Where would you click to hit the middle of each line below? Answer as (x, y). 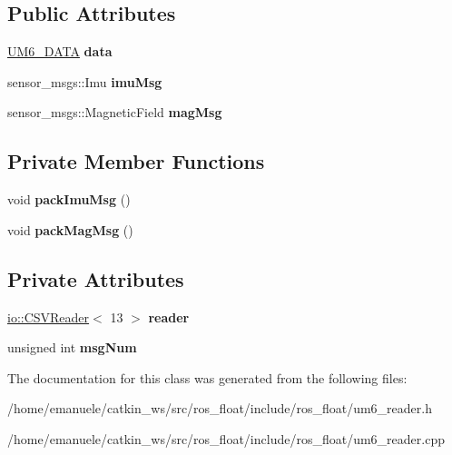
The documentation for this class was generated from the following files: (207, 377)
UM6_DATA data (60, 51)
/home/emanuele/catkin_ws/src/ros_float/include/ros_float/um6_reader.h (220, 408)
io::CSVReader (49, 317)
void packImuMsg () (69, 199)
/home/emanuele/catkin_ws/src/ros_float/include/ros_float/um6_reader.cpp (226, 438)
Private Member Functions (136, 161)
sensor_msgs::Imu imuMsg (85, 81)
